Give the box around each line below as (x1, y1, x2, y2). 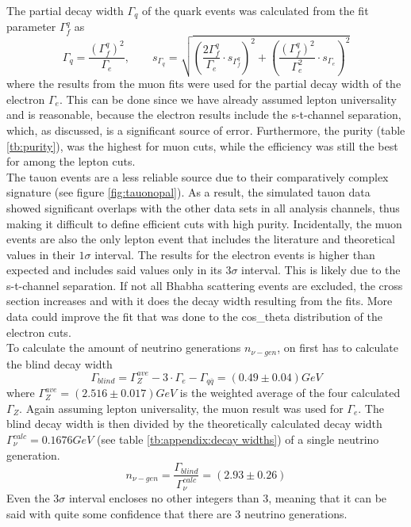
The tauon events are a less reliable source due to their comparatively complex (6, 168, 389, 185)
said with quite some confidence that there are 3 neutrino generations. (6, 505, 348, 521)
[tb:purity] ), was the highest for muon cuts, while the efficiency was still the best (6, 137, 398, 154)
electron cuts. (6, 323, 71, 340)
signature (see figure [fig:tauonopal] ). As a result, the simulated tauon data (6, 184, 371, 200)
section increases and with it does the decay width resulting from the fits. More (6, 292, 393, 309)
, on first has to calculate (277, 339, 398, 356)
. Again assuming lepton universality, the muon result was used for (19, 399, 344, 416)
